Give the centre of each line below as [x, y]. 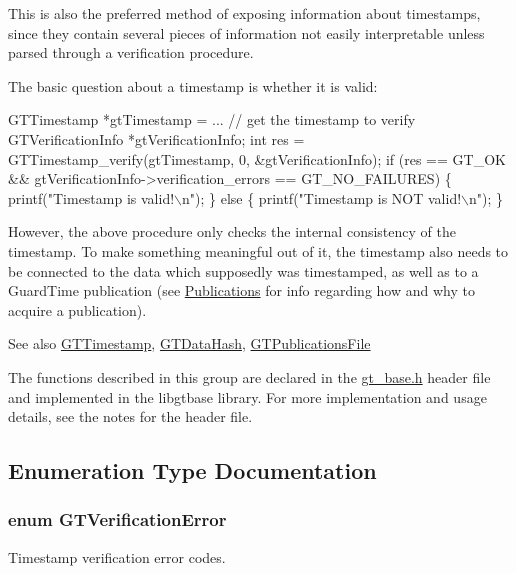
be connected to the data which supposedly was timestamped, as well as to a [243, 270]
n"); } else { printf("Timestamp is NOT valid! [322, 197]
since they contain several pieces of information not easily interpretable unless [246, 32]
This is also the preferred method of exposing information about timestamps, [244, 13]
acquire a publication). [77, 309]
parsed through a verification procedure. [131, 52]
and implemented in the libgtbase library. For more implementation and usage [247, 396]
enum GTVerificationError [117, 519]
